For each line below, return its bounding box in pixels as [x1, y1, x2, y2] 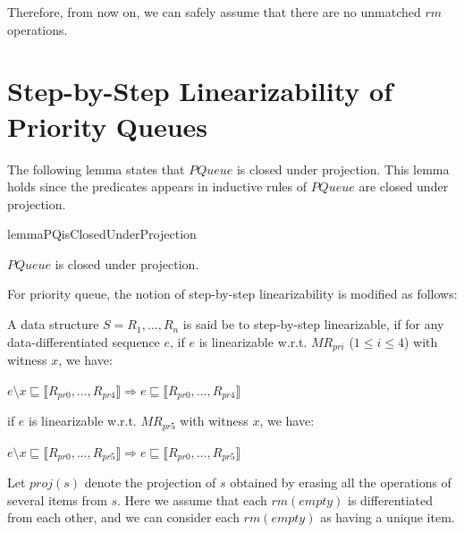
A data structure [7, 315, 99, 334]
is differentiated [348, 490, 434, 509]
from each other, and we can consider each [7, 508, 240, 527]
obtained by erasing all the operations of [230, 473, 451, 492]
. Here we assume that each [117, 490, 267, 509]
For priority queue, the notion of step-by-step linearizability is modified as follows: [7, 284, 458, 303]
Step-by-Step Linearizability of [7, 72, 393, 109]
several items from [7, 490, 107, 509]
